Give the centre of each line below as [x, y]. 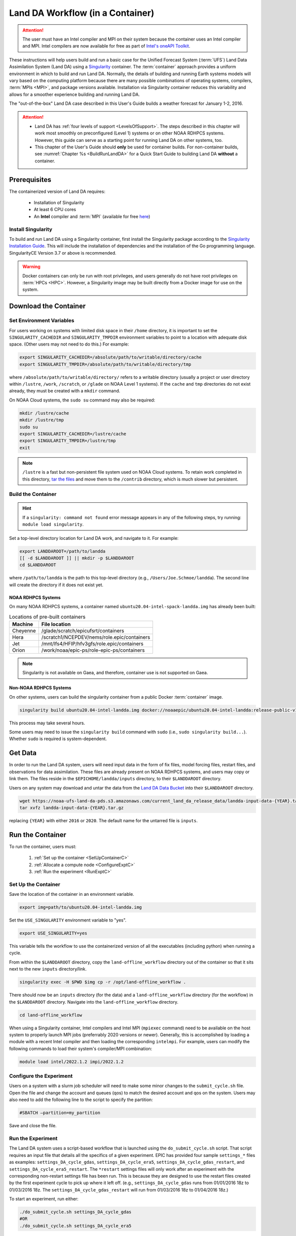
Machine [23, 624]
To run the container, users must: [43, 846]
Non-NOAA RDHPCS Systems [40, 688]
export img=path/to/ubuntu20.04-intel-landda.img [81, 907]
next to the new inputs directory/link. [48, 969]
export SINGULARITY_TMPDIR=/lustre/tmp [68, 441]
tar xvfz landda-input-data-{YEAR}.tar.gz [72, 808]
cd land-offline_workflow [51, 1015]
